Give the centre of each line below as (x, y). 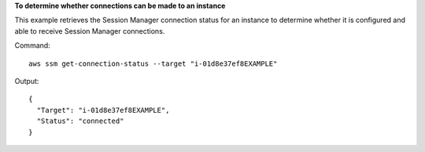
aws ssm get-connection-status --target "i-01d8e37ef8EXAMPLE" (153, 63)
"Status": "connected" (80, 121)
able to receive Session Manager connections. (90, 31)
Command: (32, 45)
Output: (27, 81)
